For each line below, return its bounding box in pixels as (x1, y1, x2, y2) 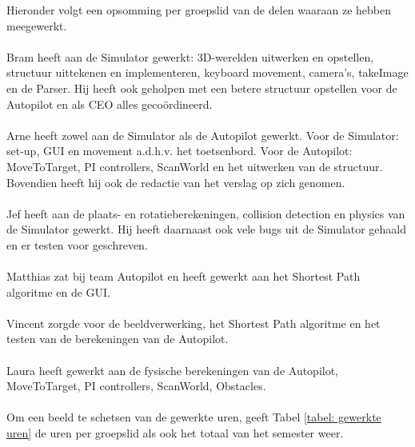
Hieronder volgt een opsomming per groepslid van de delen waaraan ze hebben (6, 2, 392, 18)
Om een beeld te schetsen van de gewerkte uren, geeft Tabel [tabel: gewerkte (6, 409, 381, 425)
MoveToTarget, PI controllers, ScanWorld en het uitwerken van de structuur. (6, 158, 383, 174)
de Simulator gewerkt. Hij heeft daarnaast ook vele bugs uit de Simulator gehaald (6, 221, 407, 237)
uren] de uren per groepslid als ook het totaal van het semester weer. (6, 425, 344, 441)
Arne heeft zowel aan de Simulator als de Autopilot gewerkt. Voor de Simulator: (6, 126, 399, 143)
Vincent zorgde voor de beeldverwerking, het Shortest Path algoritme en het (6, 314, 381, 331)
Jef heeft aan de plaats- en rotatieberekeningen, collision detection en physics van (6, 205, 405, 222)
